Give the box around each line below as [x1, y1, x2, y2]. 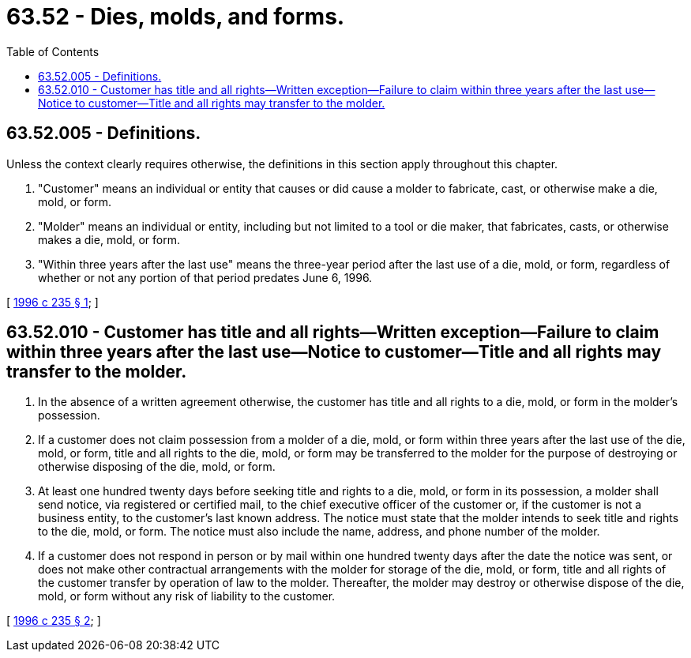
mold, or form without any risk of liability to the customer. [38, 589, 336, 603]
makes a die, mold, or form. [38, 232, 181, 246]
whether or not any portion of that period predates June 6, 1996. [38, 270, 373, 284]
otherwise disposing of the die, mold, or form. [38, 460, 276, 474]
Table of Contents [6, 44, 100, 58]
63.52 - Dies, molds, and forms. [6, 3, 345, 30]
